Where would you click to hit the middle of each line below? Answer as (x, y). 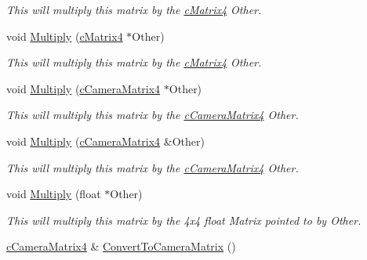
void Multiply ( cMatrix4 (65, 36)
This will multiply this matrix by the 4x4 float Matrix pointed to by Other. (184, 220)
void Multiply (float (54, 194)
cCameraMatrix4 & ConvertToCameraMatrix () (121, 246)
